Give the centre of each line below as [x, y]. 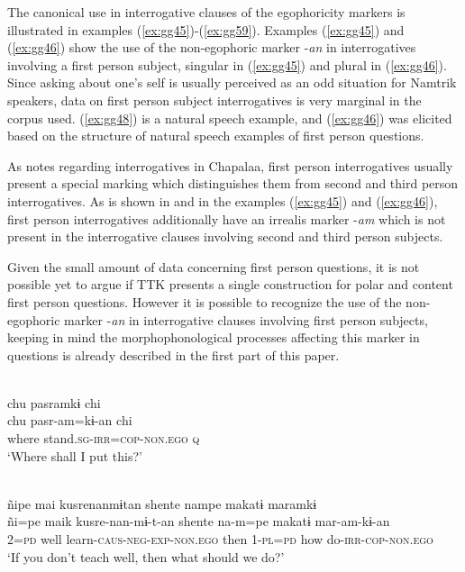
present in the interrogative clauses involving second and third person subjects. [225, 236]
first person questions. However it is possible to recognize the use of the [205, 301]
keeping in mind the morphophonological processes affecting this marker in [214, 337]
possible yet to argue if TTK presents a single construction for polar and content [230, 284]
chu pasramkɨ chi [54, 402]
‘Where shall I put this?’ [75, 455]
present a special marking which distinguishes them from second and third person [233, 183]
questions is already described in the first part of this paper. [173, 354]
